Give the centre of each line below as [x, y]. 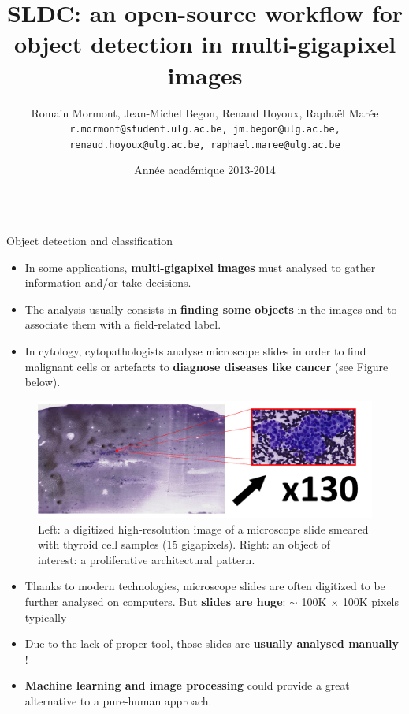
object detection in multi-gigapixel [205, 44]
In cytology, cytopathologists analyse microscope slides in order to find [195, 350]
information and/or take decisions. [108, 283]
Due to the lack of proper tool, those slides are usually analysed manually [212, 643]
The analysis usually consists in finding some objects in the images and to [211, 309]
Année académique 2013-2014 [205, 170]
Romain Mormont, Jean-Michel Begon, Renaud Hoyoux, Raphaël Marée [205, 112]
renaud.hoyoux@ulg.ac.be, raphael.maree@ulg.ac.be [205, 145]
